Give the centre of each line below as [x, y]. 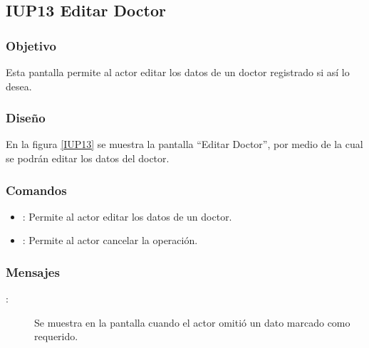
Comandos [36, 190]
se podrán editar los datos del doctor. [88, 158]
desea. [19, 86]
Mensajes [33, 271]
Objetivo [31, 45]
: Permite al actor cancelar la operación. [110, 240]
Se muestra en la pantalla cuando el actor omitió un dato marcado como [192, 322]
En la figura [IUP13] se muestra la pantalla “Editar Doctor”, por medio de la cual [184, 144]
